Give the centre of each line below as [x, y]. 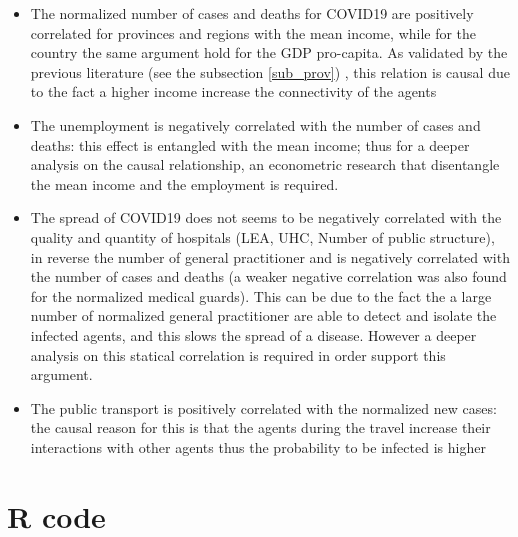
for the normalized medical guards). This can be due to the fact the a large [261, 295]
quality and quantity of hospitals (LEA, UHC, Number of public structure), [262, 236]
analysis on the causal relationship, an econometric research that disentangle [265, 164]
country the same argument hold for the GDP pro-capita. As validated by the [269, 52]
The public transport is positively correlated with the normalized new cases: [263, 407]
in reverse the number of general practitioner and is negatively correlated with [270, 256]
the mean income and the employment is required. [184, 183]
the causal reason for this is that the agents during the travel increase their [260, 427]
